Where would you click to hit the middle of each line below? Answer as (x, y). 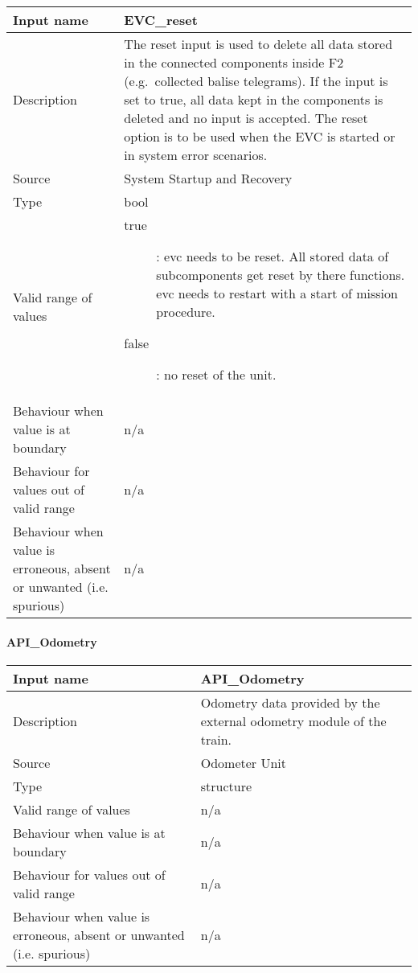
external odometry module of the (293, 721)
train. (216, 739)
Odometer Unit (244, 762)
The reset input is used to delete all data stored (258, 44)
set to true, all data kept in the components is (254, 99)
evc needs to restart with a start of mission (277, 293)
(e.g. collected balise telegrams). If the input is (256, 81)
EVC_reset (161, 20)
